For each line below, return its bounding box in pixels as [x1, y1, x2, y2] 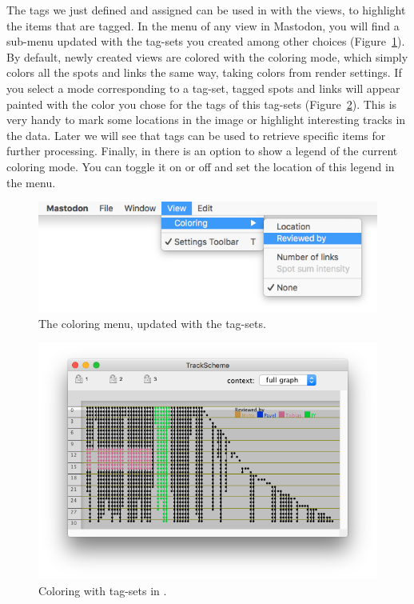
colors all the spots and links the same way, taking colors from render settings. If [6, 64, 402, 81]
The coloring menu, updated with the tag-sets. [38, 314, 266, 331]
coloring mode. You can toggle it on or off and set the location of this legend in [6, 158, 395, 174]
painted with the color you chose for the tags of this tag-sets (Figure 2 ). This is [6, 95, 397, 112]
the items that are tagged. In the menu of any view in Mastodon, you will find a [6, 17, 400, 34]
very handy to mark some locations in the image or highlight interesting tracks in [6, 111, 406, 128]
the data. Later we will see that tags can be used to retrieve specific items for [6, 126, 386, 143]
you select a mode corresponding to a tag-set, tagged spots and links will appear [6, 79, 400, 96]
